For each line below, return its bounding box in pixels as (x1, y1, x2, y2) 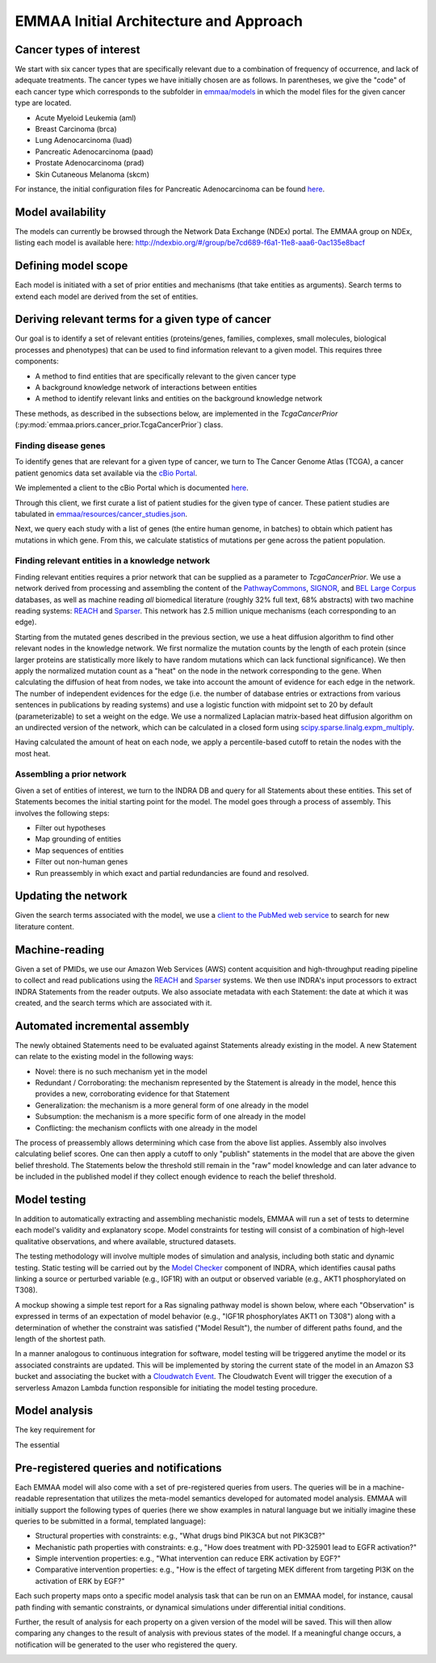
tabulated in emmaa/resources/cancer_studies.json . (15, 509, 188, 518)
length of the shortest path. (15, 1334, 107, 1343)
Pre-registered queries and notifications (15, 1461, 222, 1475)
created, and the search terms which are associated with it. (15, 998, 212, 1007)
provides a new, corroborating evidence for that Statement (35, 1089, 230, 1099)
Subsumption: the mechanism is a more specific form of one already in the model (35, 1112, 306, 1121)
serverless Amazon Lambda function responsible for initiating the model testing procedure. (15, 1383, 318, 1393)
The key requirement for (15, 1425, 96, 1435)
